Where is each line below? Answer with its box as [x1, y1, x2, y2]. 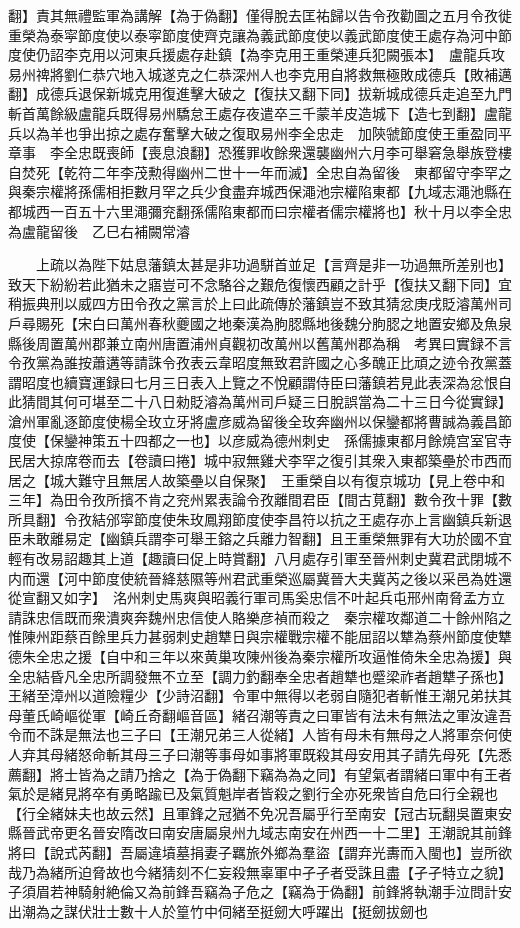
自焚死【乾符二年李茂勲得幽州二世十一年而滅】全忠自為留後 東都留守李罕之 [8, 161, 512, 182]
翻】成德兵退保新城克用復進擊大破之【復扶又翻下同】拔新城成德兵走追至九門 [8, 83, 512, 104]
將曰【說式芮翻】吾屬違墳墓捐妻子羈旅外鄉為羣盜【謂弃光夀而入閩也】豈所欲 [8, 841, 512, 862]
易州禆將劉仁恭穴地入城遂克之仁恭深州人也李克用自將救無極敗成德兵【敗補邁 [8, 63, 512, 84]
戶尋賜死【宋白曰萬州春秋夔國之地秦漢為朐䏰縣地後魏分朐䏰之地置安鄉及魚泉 [8, 312, 512, 333]
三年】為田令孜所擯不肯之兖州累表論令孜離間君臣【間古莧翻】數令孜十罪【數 [8, 489, 512, 510]
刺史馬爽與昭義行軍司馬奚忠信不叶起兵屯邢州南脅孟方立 [140, 587, 505, 608]
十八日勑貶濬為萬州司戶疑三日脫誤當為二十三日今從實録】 [133, 391, 505, 412]
